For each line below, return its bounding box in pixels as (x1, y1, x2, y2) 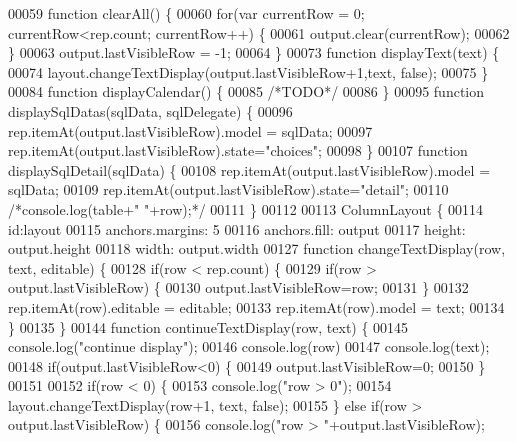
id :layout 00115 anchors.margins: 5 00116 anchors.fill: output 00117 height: (8, 218, 466, 239)
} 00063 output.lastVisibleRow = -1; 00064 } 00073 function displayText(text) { (8, 42, 500, 63)
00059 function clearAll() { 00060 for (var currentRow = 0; (8, 3, 365, 23)
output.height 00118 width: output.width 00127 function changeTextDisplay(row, (8, 238, 506, 259)
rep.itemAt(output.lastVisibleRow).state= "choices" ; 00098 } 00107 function (8, 140, 468, 161)
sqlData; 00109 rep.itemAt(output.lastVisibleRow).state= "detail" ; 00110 (8, 179, 449, 200)
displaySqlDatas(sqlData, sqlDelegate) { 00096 (8, 100, 293, 121)
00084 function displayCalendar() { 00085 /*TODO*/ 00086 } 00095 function (8, 81, 485, 102)
